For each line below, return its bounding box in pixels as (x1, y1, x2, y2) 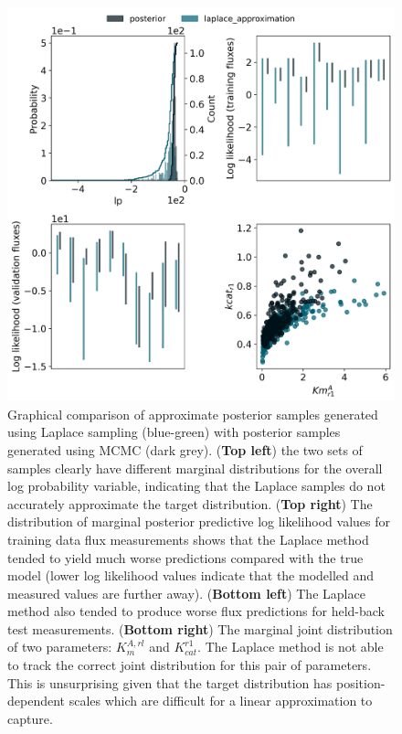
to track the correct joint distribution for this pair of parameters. (7, 655, 372, 675)
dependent (7, 691, 66, 710)
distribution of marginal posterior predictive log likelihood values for (7, 512, 390, 531)
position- (335, 673, 386, 692)
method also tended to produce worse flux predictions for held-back (7, 601, 386, 621)
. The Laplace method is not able (197, 637, 384, 656)
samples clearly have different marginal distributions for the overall (7, 458, 383, 477)
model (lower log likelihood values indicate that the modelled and (7, 566, 375, 585)
